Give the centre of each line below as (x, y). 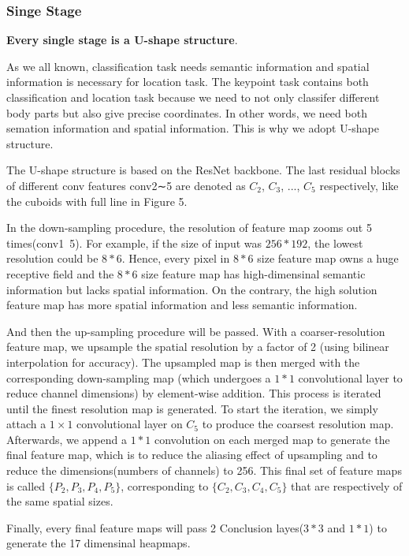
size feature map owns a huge (328, 258)
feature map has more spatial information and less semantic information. (182, 305)
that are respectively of (347, 485)
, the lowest (335, 243)
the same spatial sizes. (60, 501)
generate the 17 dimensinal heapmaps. (99, 543)
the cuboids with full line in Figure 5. (97, 201)
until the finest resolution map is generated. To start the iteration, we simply (192, 408)
